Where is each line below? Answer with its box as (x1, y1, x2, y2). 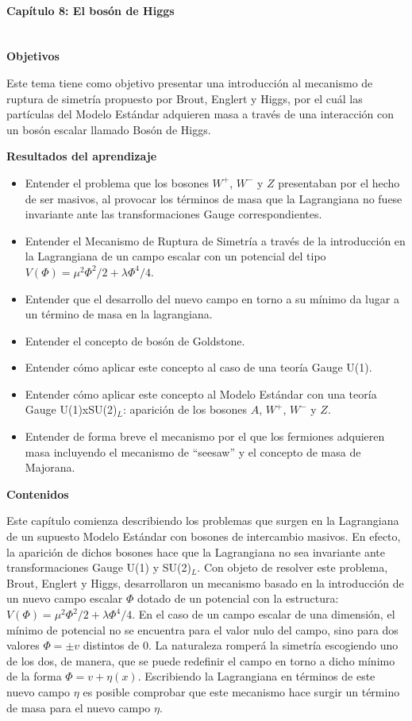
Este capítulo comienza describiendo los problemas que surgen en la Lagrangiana (6, 512, 399, 529)
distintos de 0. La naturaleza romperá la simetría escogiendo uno (83, 637, 399, 654)
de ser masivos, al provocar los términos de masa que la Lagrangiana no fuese (25, 190, 402, 206)
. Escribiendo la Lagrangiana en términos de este (137, 668, 375, 684)
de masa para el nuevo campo (6, 699, 151, 715)
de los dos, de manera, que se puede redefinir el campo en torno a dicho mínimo (6, 652, 395, 669)
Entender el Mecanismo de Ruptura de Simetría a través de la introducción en (25, 232, 406, 249)
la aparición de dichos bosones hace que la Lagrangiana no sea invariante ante (6, 543, 385, 560)
